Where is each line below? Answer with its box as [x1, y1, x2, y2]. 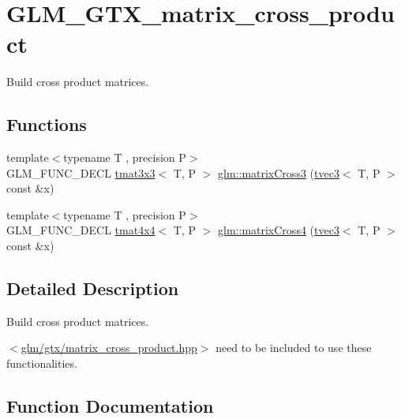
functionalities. [6, 355, 77, 372]
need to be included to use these [215, 339, 372, 356]
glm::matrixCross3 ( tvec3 [218, 164, 339, 181]
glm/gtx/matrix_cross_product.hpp [21, 339, 197, 356]
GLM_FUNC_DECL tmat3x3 [6, 164, 156, 181]
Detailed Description [6, 276, 179, 301]
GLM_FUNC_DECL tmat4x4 [6, 222, 156, 238]
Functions [6, 112, 87, 137]
